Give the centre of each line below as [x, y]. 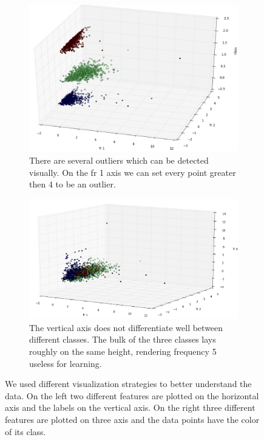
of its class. [25, 431]
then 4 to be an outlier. [73, 184]
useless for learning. [66, 363]
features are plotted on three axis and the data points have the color [132, 420]
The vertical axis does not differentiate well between [126, 327]
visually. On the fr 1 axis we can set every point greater [133, 172]
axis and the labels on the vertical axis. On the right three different [130, 407]
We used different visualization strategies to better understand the [128, 384]
